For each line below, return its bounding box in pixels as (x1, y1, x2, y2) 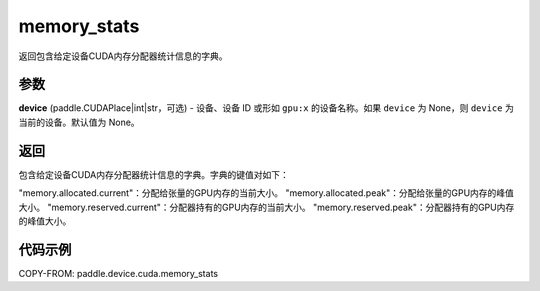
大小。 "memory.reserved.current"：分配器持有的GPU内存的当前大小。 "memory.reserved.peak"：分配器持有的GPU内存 (18, 201, 515, 213)
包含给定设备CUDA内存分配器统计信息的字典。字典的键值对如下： (18, 168, 289, 180)
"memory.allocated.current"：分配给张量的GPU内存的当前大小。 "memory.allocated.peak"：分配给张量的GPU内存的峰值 (18, 187, 515, 199)
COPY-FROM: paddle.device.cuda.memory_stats (18, 267, 219, 279)
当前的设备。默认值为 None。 (18, 116, 140, 128)
